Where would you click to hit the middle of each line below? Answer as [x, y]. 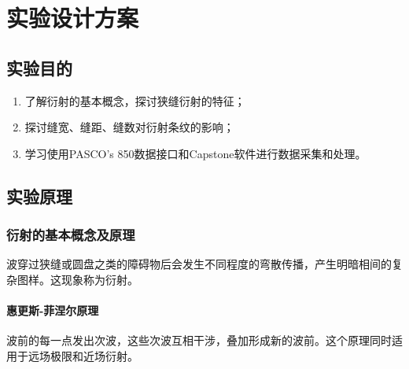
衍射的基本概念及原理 [71, 235]
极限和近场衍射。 [94, 355]
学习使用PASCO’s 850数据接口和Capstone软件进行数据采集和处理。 [195, 153]
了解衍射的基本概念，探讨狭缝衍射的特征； [135, 100]
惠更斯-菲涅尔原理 [53, 310]
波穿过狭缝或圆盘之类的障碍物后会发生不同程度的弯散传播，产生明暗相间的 [199, 264]
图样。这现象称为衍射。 [77, 279]
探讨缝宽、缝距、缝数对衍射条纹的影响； [129, 127]
